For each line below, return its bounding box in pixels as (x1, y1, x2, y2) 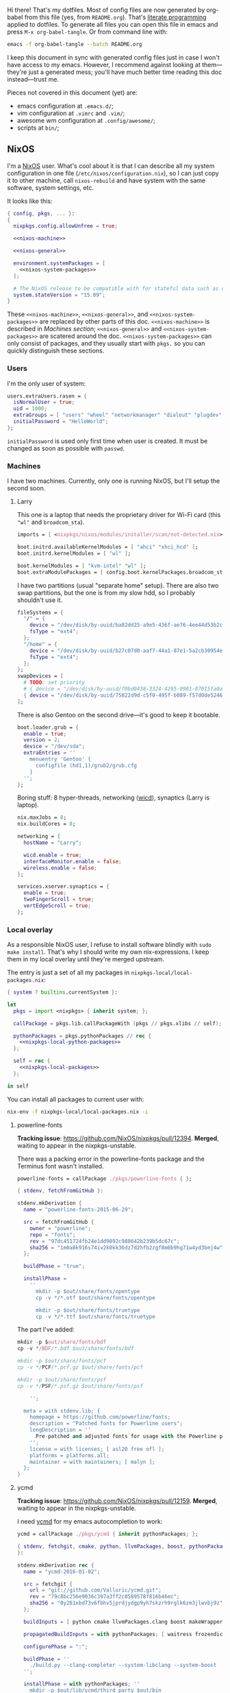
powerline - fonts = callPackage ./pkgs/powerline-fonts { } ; (16, 1175, 192, 1182)
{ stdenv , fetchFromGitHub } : (16, 1188, 104, 1194)
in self (7, 1083, 29, 1090)
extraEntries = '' (23, 749, 76, 756)
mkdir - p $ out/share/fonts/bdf (16, 1338, 107, 1346)
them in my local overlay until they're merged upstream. (7, 955, 164, 963)
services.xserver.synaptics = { (16, 883, 110, 890)
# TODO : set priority (23, 679, 86, 686)
